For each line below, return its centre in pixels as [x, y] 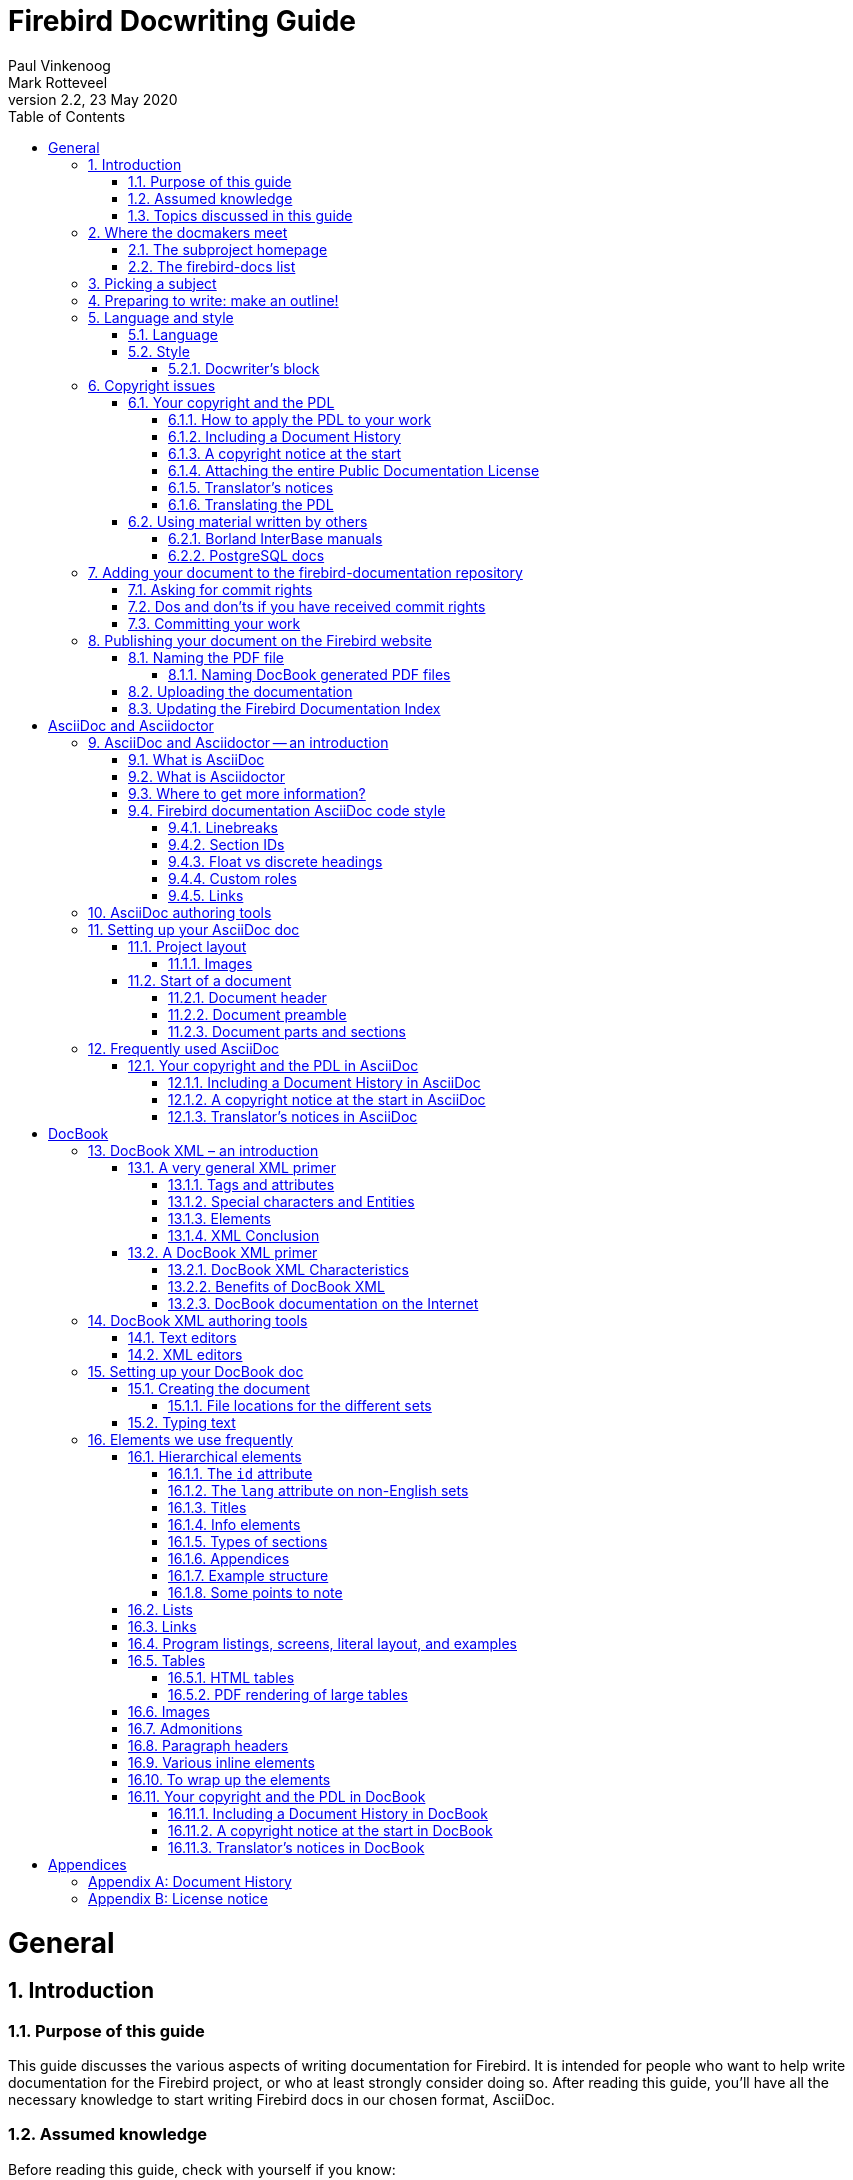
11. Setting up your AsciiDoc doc [194, 929]
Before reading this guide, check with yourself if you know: [202, 2169]
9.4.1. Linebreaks [223, 827]
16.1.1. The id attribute [240, 1473]
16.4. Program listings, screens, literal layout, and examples [322, 1643]
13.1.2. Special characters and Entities [291, 1201]
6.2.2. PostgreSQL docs [246, 555]
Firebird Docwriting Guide [182, 21]
